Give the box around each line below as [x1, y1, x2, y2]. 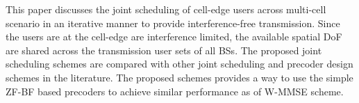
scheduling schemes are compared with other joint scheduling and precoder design [6, 56, 353, 71]
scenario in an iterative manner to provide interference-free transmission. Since [6, 15, 340, 30]
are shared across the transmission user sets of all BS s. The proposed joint [6, 42, 322, 57]
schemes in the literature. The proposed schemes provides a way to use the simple [6, 70, 353, 84]
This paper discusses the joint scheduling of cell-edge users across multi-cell [6, 2, 326, 16]
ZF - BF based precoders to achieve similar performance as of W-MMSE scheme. [6, 84, 344, 98]
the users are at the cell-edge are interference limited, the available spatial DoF [6, 29, 342, 44]
